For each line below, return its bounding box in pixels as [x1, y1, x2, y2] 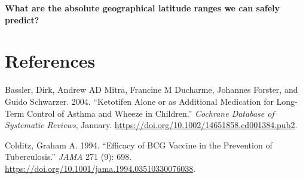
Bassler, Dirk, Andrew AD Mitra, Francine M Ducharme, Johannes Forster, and [5, 83, 298, 96]
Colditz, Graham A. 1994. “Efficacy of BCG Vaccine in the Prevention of [5, 138, 273, 151]
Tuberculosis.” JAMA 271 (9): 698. [5, 150, 132, 163]
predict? [5, 13, 39, 26]
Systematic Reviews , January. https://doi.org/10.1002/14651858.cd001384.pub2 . [5, 119, 298, 131]
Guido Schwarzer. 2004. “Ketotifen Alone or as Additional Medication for [5, 95, 274, 107]
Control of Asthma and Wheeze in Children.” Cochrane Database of [26, 107, 274, 119]
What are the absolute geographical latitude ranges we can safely [5, 2, 280, 14]
